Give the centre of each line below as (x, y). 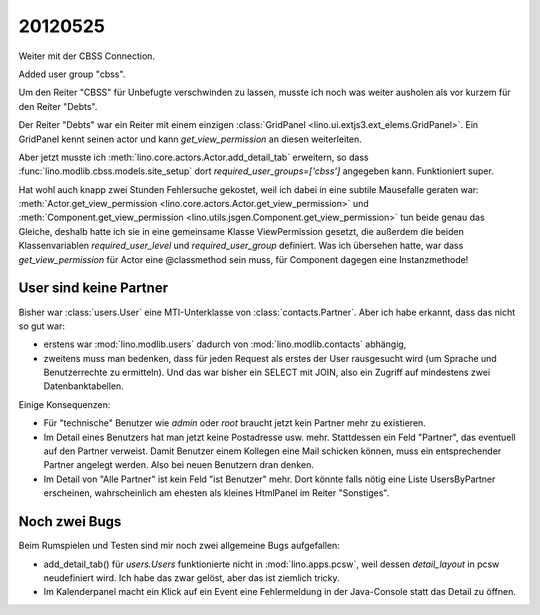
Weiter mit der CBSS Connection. (86, 56)
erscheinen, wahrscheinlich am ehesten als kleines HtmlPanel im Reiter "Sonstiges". (216, 493)
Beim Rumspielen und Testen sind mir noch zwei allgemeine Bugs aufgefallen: (179, 546)
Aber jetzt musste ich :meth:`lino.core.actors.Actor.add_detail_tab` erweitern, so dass (193, 157)
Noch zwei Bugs (70, 521)
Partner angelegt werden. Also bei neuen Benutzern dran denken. (178, 465)
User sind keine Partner (93, 288)
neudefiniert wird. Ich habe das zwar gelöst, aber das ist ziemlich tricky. (191, 577)
